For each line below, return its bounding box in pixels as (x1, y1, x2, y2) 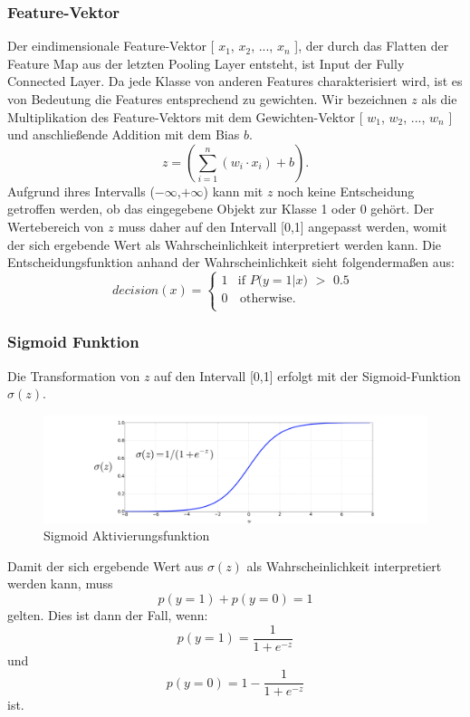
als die (421, 90, 457, 108)
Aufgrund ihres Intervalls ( (7, 181, 155, 200)
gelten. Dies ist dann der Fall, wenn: (7, 605, 208, 624)
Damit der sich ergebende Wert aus (7, 556, 204, 575)
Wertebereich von (7, 216, 104, 235)
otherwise (240, 292, 293, 306)
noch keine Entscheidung (277, 181, 415, 200)
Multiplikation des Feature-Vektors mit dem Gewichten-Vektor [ (7, 107, 363, 126)
